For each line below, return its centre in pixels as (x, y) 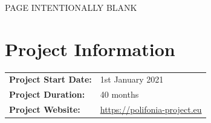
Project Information (90, 49)
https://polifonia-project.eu (151, 109)
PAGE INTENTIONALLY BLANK (71, 7)
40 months (119, 94)
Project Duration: (47, 94)
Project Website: (45, 109)
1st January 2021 (132, 79)
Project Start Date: (50, 79)
